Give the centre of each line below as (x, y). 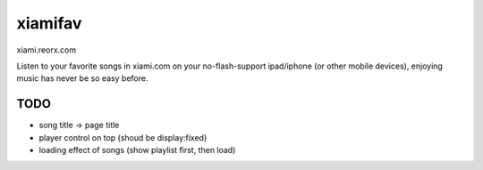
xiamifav (49, 23)
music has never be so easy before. (82, 78)
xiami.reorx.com (46, 50)
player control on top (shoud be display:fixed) (123, 137)
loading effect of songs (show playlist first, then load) (137, 150)
